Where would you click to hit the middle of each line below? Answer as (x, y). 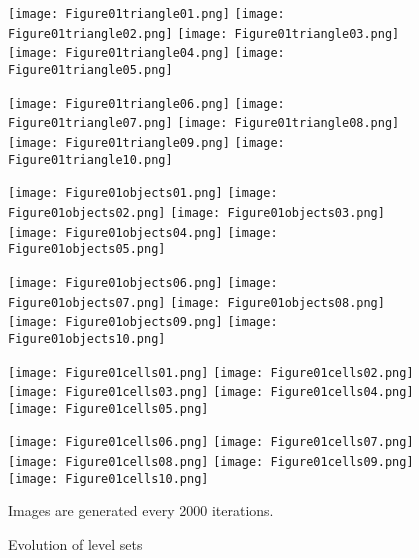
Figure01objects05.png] (87, 249)
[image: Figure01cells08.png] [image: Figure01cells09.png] (211, 462)
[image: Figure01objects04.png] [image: (143, 232)
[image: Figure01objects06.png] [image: (143, 282)
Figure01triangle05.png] (90, 69)
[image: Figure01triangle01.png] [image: (146, 14)
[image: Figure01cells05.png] (108, 408)
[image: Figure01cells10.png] (108, 478)
